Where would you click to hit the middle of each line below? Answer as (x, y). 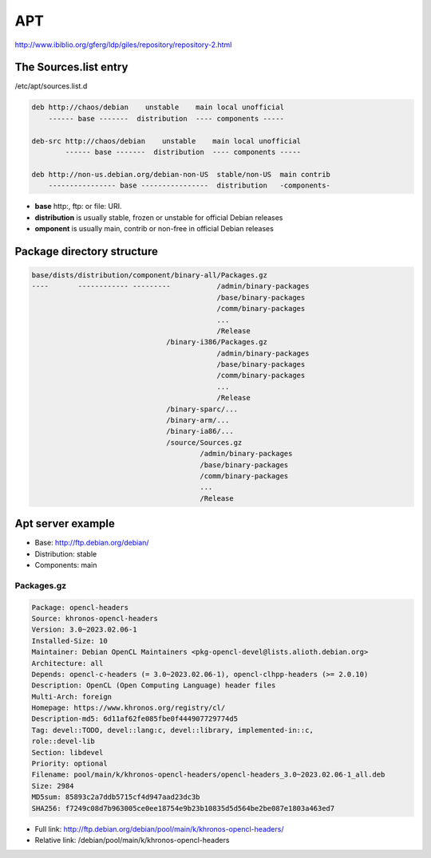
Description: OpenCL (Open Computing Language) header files (154, 685)
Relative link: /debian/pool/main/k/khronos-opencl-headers (132, 840)
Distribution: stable (66, 553)
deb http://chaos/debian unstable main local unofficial (158, 107)
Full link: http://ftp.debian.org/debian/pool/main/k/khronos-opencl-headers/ (159, 828)
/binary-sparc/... (202, 409)
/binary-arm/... (198, 420)
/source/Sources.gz (204, 442)
